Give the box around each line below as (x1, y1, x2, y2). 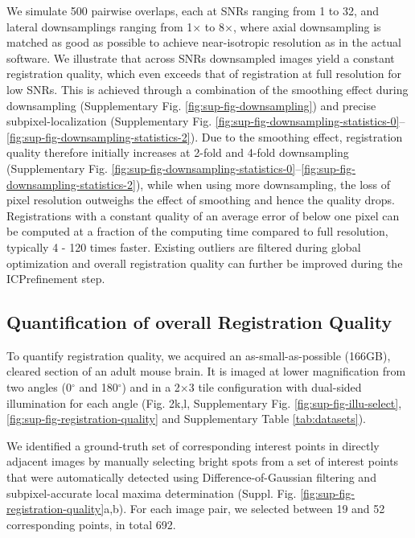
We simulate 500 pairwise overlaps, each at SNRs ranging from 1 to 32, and (6, 2, 380, 18)
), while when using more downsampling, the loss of (135, 175, 391, 192)
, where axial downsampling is (232, 18, 381, 35)
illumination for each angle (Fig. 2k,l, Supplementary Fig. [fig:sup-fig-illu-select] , (6, 394, 402, 411)
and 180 (79, 379, 118, 396)
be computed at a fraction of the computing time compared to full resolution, (6, 223, 388, 240)
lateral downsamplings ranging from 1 (6, 18, 193, 35)
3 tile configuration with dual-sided (188, 379, 362, 396)
